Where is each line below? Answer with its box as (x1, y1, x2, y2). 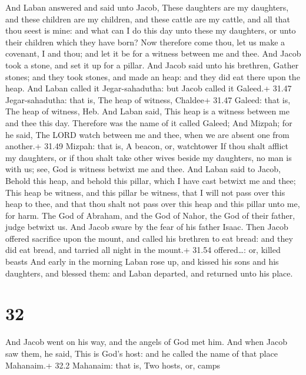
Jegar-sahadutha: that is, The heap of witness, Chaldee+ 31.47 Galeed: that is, (5, 93, 291, 106)
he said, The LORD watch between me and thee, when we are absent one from (5, 128, 290, 140)
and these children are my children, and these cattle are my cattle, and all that (5, 12, 291, 25)
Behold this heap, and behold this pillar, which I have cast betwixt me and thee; (5, 174, 296, 186)
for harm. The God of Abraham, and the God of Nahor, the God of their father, (5, 209, 295, 221)
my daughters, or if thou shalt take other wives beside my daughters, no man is (5, 151, 292, 163)
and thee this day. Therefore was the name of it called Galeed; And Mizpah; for (5, 116, 292, 129)
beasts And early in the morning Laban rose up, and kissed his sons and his (5, 255, 279, 268)
